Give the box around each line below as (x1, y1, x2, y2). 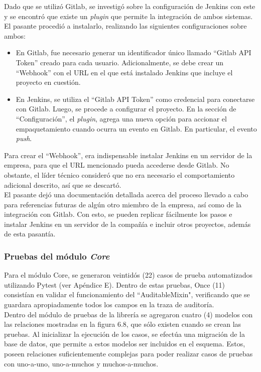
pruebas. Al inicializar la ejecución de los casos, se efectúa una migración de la (4, 328, 245, 339)
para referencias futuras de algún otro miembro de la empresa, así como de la (4, 199, 242, 209)
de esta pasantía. (4, 228, 56, 239)
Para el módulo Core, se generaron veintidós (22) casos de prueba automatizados (4, 270, 253, 280)
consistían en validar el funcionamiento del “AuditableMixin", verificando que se (4, 289, 250, 300)
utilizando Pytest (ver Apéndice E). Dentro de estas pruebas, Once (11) (4, 279, 225, 290)
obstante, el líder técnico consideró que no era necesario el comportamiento (4, 169, 235, 180)
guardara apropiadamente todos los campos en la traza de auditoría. (4, 299, 214, 310)
